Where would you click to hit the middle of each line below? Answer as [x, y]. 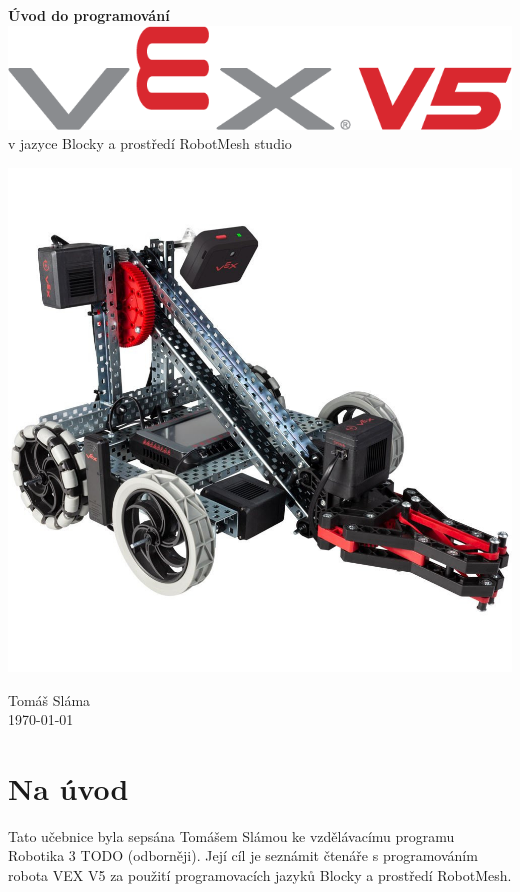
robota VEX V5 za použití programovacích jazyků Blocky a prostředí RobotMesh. [260, 875]
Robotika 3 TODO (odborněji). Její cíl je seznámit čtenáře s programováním [243, 855]
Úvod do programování [89, 15]
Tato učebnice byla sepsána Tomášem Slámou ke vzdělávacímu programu [231, 835]
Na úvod [68, 787]
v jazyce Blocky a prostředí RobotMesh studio [150, 143]
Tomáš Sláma [49, 699]
